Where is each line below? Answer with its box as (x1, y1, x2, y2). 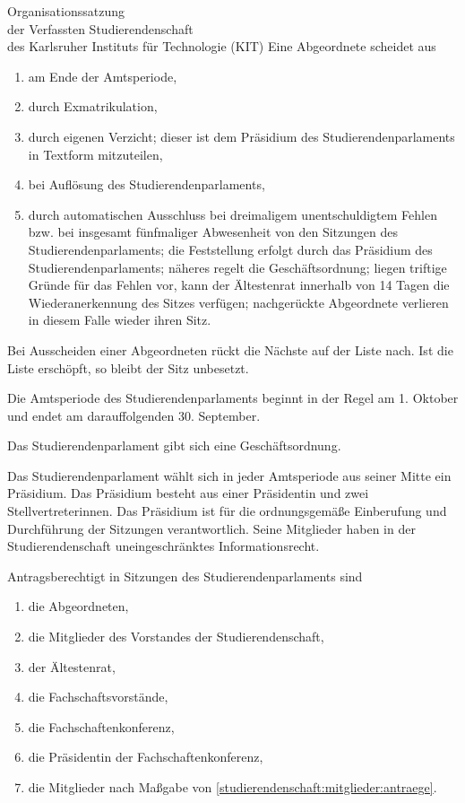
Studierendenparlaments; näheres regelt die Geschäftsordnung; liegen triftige (28, 257, 447, 276)
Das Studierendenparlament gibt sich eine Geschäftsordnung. (7, 436, 341, 455)
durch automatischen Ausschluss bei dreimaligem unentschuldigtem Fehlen (28, 205, 437, 223)
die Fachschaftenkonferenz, (28, 717, 175, 736)
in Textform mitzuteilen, (28, 144, 163, 163)
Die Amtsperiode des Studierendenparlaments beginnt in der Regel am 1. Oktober (7, 388, 459, 407)
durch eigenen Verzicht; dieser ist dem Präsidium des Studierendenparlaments (28, 127, 455, 145)
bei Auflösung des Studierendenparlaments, (28, 175, 265, 194)
